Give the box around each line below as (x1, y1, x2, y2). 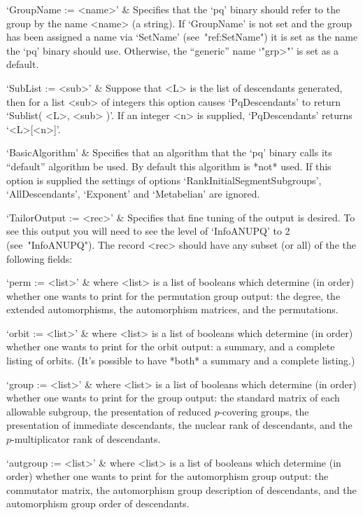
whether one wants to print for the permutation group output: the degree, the (6, 288, 341, 303)
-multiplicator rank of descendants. (11, 432, 161, 446)
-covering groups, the (219, 404, 309, 418)
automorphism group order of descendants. (6, 496, 190, 511)
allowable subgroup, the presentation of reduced (6, 404, 211, 418)
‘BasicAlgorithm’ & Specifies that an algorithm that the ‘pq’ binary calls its (6, 145, 332, 160)
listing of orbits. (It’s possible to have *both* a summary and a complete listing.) (6, 353, 355, 368)
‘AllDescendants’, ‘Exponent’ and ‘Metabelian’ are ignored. (6, 186, 260, 201)
